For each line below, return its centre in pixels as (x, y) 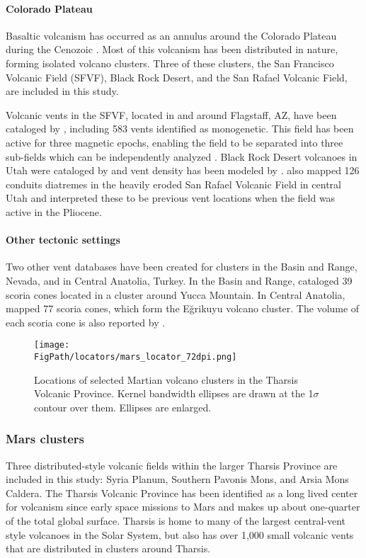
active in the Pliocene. (54, 211)
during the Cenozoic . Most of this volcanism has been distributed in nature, (172, 49)
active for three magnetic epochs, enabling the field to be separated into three (175, 142)
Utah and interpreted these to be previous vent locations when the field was (171, 198)
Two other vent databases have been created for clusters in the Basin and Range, (182, 267)
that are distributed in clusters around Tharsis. (108, 548)
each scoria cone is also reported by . (86, 322)
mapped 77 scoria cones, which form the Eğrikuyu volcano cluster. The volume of (183, 308)
